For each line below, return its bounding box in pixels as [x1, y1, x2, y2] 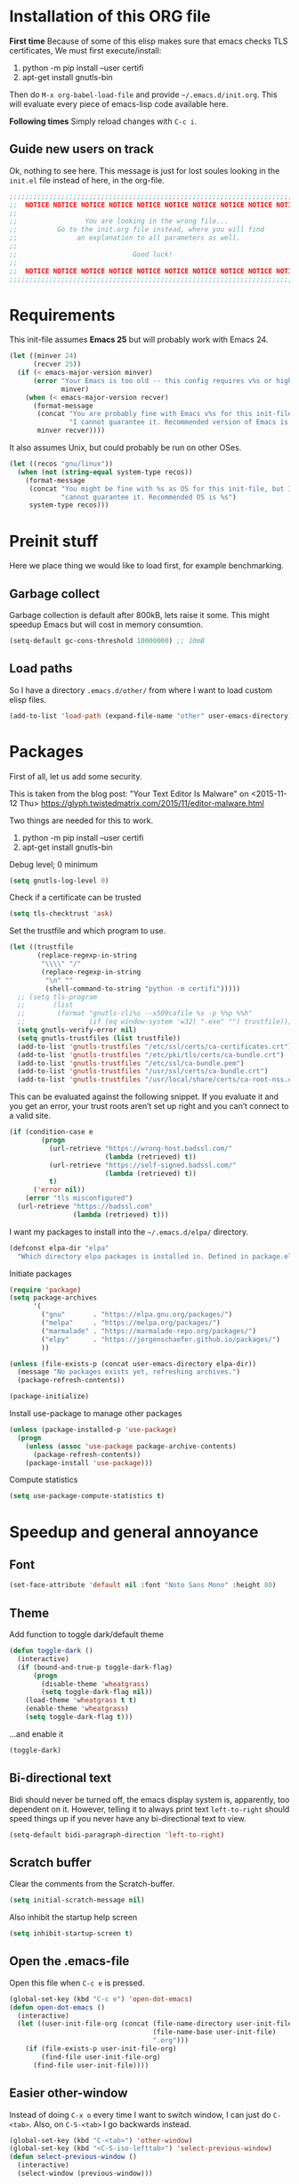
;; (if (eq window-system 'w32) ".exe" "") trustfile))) [17, 1017, 293, 1026]
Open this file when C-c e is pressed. [9, 1977, 145, 1988]
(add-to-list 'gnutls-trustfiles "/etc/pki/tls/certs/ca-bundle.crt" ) [17, 1050, 285, 1059]
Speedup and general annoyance [9, 1521, 259, 1542]
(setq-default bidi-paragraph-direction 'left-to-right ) [9, 1830, 225, 1839]
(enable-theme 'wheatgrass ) [25, 1704, 129, 1714]
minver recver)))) [36, 426, 105, 436]
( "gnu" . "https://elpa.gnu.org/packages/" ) [41, 1310, 233, 1319]
